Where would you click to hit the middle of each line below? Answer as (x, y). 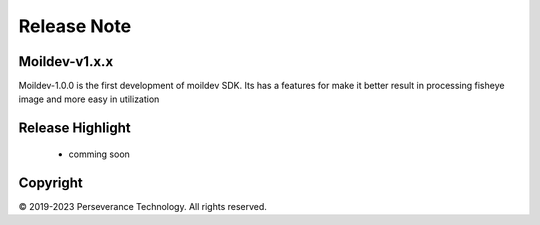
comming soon (99, 154)
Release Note (75, 26)
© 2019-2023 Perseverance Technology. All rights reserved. (142, 206)
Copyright (51, 182)
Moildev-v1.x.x (66, 61)
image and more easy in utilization (89, 99)
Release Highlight (75, 128)
